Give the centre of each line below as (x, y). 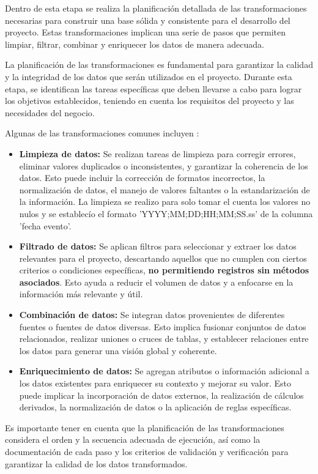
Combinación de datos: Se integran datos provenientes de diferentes (152, 315)
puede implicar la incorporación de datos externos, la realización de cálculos (161, 395)
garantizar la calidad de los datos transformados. (96, 463)
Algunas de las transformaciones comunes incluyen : (102, 133)
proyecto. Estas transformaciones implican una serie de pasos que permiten (146, 32)
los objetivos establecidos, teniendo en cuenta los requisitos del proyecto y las (150, 101)
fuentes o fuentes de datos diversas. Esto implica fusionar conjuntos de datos (163, 326)
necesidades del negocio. (50, 112)
